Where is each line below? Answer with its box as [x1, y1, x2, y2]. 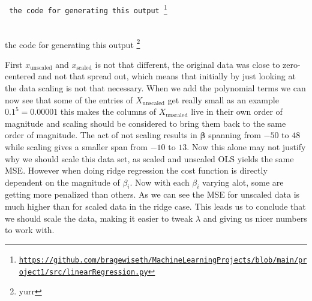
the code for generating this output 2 [5, 36, 140, 50]
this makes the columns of [60, 105, 157, 118]
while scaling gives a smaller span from [5, 140, 148, 153]
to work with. [5, 223, 55, 236]
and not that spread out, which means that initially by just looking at [38, 70, 296, 82]
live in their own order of [191, 105, 283, 118]
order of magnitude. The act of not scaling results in [5, 129, 197, 141]
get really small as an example [167, 93, 279, 106]
